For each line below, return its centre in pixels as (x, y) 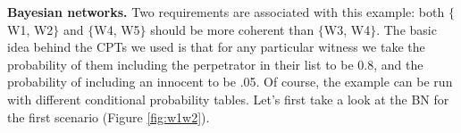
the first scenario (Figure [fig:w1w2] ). (109, 116)
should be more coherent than (232, 29)
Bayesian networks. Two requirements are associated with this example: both (226, 12)
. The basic (407, 29)
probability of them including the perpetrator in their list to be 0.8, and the (215, 64)
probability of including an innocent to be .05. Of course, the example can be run (230, 82)
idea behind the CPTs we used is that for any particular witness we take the (216, 47)
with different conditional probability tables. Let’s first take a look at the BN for (228, 99)
